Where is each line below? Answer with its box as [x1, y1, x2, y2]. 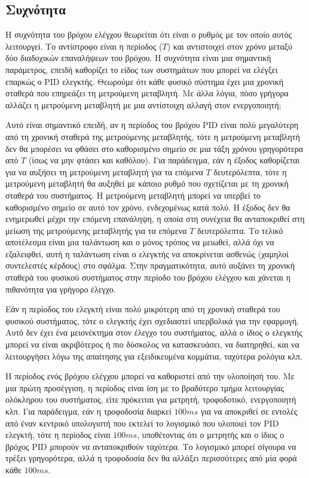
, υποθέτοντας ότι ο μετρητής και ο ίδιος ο [137, 428, 284, 441]
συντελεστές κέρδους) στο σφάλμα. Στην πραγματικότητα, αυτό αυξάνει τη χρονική [5, 259, 295, 272]
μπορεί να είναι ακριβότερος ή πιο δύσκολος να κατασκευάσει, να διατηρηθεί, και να [5, 338, 299, 351]
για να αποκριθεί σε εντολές [200, 405, 298, 418]
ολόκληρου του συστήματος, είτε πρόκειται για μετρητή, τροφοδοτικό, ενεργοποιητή [5, 393, 296, 406]
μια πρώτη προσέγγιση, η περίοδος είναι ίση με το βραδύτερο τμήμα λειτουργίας [5, 381, 284, 394]
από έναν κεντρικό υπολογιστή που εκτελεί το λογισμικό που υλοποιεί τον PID [5, 416, 279, 429]
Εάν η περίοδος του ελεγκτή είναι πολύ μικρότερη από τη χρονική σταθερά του [5, 303, 280, 315]
